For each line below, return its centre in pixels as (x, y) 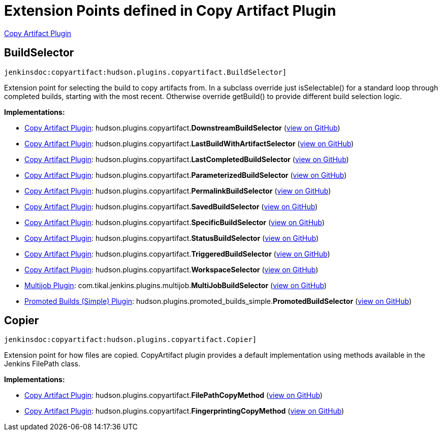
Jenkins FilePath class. (42, 364)
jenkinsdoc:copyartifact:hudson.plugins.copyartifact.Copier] (131, 340)
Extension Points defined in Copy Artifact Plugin (170, 11)
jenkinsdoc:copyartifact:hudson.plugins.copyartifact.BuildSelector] (146, 72)
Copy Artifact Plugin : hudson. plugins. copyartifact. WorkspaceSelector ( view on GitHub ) (171, 269)
